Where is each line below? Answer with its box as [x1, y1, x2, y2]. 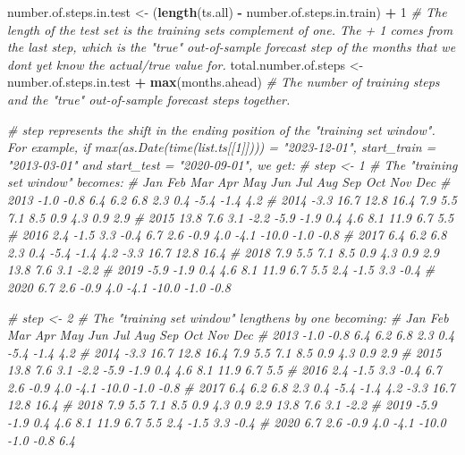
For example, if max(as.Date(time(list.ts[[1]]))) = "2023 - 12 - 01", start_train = [7, 138, 436, 156]
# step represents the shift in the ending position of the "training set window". [7, 120, 435, 139]
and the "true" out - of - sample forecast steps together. [7, 89, 291, 108]
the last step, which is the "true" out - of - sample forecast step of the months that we [7, 38, 456, 56]
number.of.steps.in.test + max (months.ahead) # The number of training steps [7, 72, 440, 91]
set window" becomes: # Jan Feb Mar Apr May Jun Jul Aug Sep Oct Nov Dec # [7, 173, 451, 191]
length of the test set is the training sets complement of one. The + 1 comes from [7, 20, 453, 38]
